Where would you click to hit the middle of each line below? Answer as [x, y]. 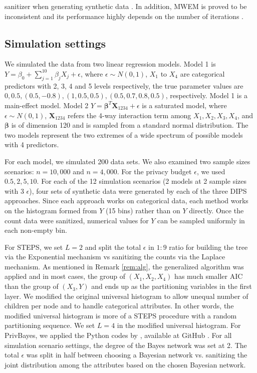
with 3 [14, 191]
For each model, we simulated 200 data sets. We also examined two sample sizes [127, 161]
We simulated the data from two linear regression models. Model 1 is [110, 64]
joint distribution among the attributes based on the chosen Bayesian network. [125, 364]
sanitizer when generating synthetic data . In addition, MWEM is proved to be [126, 6]
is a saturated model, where [184, 105]
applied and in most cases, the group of [65, 276]
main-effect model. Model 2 [47, 105]
